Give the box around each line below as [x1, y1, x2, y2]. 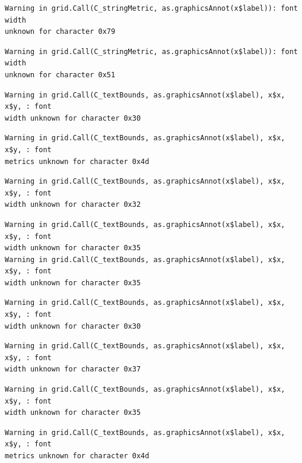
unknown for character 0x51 [5, 70, 116, 79]
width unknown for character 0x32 [5, 200, 141, 209]
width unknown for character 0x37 [5, 365, 141, 374]
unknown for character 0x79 [5, 27, 116, 36]
